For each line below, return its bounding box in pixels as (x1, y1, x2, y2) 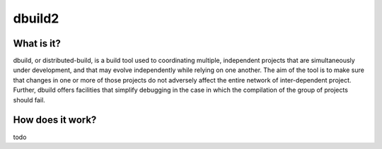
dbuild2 (13, 11, 59, 26)
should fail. (13, 95, 45, 104)
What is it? (13, 37, 62, 49)
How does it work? (13, 114, 97, 126)
